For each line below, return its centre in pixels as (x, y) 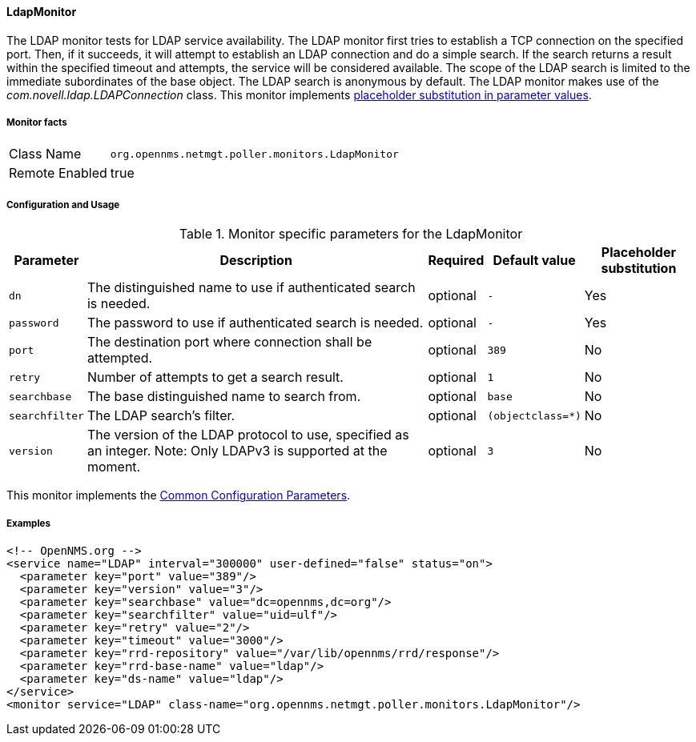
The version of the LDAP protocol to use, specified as (248, 435)
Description (256, 261)
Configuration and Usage (63, 205)
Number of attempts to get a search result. (215, 377)
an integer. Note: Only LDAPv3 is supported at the (237, 451)
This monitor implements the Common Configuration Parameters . (179, 495)
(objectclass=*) (534, 415)
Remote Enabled (58, 173)
